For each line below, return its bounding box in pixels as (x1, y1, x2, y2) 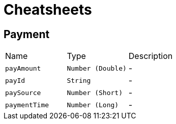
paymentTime (5, 101, 49, 109)
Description (128, 51, 173, 61)
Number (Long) (67, 101, 119, 109)
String (67, 76, 91, 84)
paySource (5, 88, 41, 97)
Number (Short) (67, 88, 123, 97)
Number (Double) (67, 64, 127, 72)
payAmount (5, 64, 41, 72)
